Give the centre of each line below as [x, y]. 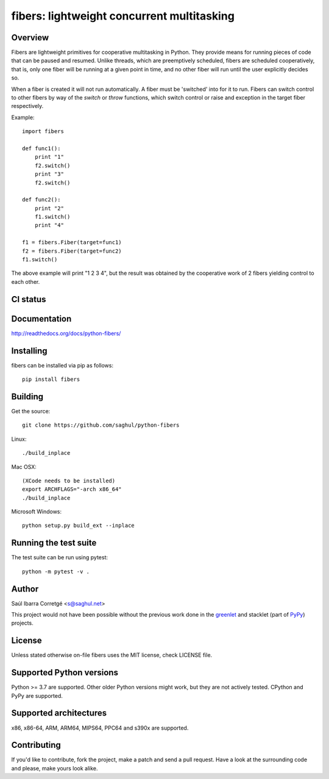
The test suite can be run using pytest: [59, 557]
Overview [30, 38]
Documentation [41, 318]
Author [25, 589]
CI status [29, 299]
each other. [26, 281]
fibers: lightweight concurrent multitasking [123, 16]
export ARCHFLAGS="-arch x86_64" [72, 489]
